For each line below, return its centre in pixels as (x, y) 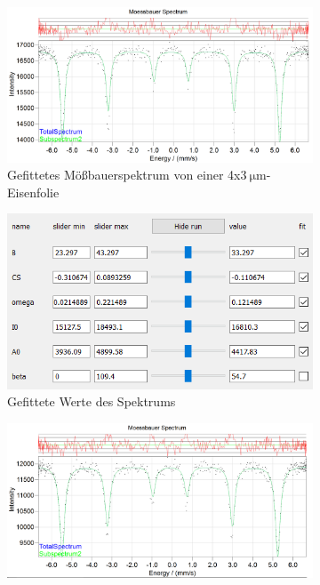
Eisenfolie (33, 192)
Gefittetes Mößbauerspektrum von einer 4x (124, 175)
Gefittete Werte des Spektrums (92, 401)
